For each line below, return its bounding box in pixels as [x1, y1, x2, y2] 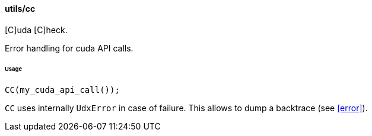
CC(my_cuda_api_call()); [5, 85, 120, 95]
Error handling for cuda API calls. [5, 43, 133, 53]
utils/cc [5, 4, 36, 14]
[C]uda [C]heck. [5, 24, 68, 35]
